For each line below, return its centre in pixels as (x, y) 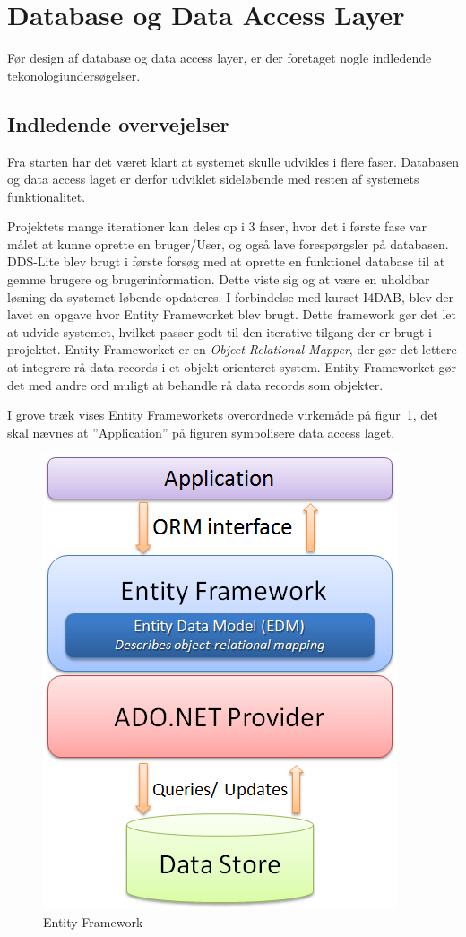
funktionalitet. (47, 196)
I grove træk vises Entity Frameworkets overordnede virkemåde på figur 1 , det (223, 415)
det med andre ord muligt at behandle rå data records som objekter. (195, 384)
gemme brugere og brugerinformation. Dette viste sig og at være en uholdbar (219, 279)
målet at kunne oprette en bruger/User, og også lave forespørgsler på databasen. (228, 243)
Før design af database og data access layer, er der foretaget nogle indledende (220, 58)
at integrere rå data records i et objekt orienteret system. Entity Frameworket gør (232, 367)
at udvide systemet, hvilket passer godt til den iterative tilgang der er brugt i (220, 331)
